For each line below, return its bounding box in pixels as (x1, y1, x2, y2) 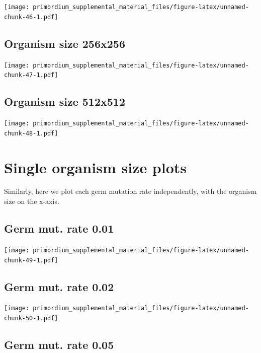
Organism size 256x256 (4, 35, 125, 51)
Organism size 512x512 (4, 94, 125, 109)
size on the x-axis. (4, 196, 59, 206)
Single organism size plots (4, 157, 187, 177)
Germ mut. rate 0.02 (4, 278, 114, 294)
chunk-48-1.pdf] (4, 129, 58, 137)
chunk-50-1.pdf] (4, 315, 58, 322)
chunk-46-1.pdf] (4, 13, 58, 21)
